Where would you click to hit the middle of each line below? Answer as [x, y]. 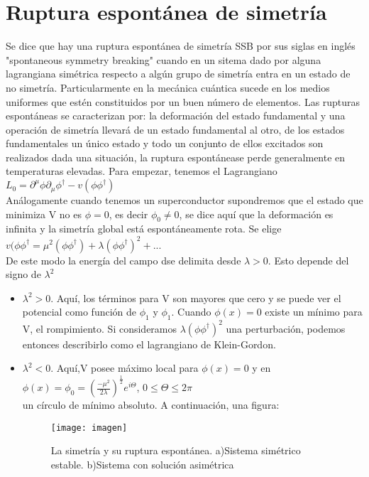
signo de [23, 274]
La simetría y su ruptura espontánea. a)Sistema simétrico [176, 450]
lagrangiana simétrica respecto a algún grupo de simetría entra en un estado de [178, 74]
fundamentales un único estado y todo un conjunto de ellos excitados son [165, 143]
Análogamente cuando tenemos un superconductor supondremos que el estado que [184, 200]
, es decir [128, 214]
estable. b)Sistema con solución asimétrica [142, 465]
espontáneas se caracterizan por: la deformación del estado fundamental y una [176, 116]
